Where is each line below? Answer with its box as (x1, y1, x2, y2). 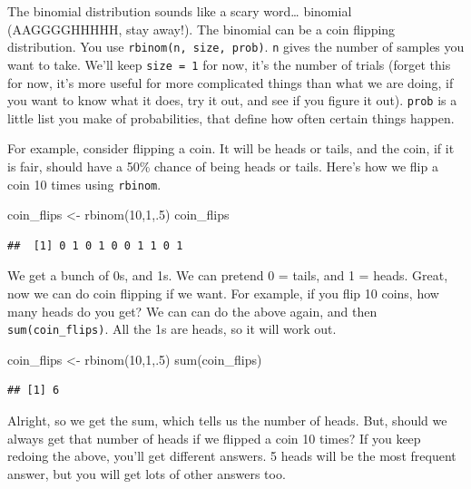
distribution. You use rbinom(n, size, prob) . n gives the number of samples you (7, 37, 465, 56)
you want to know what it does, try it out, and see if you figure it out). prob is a (7, 91, 457, 110)
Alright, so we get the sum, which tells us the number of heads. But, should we (7, 411, 447, 429)
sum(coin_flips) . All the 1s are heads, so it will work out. (7, 319, 337, 338)
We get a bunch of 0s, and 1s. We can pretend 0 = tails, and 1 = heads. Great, (7, 266, 448, 285)
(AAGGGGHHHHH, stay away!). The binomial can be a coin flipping (7, 19, 396, 38)
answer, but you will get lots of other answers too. (7, 464, 286, 483)
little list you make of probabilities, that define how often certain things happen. (7, 108, 455, 127)
